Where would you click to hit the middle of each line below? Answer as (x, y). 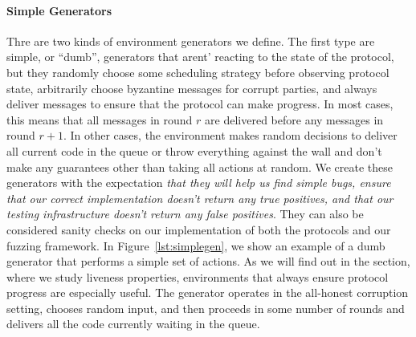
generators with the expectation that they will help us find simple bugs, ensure (199, 183)
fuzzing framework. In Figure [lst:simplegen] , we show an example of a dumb (196, 245)
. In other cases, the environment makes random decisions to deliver (230, 135)
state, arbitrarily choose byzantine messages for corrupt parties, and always (192, 88)
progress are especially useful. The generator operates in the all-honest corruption (208, 292)
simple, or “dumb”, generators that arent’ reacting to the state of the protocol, (200, 57)
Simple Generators (59, 10)
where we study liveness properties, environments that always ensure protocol (198, 276)
